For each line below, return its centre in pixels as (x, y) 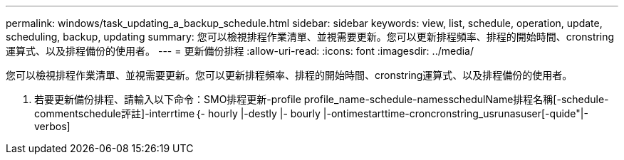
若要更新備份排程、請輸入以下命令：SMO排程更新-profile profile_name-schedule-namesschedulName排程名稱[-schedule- (322, 99)
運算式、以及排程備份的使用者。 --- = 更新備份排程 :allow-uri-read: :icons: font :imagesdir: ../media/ (240, 51)
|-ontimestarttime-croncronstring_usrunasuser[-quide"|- (456, 113)
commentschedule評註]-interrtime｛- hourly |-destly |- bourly (177, 113)
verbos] (52, 126)
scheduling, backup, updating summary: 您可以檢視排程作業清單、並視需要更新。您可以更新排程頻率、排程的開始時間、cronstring (310, 37)
